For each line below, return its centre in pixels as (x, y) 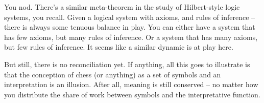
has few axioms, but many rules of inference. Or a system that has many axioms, (131, 37)
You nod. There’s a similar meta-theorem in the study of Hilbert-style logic (122, 7)
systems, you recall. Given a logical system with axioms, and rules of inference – (130, 17)
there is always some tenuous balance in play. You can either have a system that (130, 27)
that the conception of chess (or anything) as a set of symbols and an (113, 74)
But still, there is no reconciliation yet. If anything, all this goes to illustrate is (127, 64)
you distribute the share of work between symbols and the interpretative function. (132, 94)
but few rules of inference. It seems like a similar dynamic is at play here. (119, 47)
